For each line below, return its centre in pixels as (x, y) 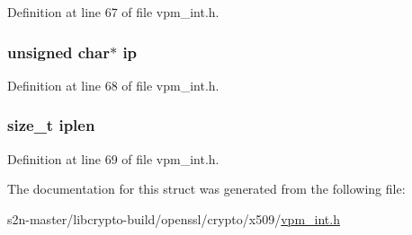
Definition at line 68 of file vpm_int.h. (113, 85)
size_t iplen (51, 125)
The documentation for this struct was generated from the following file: (206, 189)
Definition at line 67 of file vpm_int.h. (113, 12)
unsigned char (58, 52)
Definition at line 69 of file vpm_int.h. (113, 158)
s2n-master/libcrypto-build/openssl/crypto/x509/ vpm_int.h (174, 218)
